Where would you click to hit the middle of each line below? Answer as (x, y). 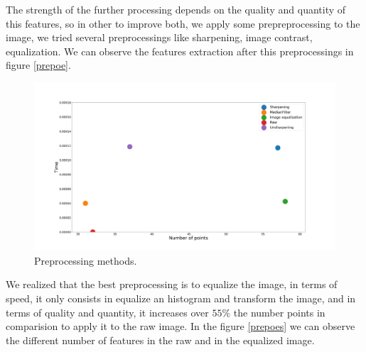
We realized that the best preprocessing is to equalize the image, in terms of (172, 284)
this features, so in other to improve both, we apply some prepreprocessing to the (183, 23)
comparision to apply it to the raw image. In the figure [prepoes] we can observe (181, 326)
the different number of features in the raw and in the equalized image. (160, 340)
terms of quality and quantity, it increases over (107, 312)
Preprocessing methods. (86, 260)
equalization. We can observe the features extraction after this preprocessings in (180, 51)
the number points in (279, 312)
